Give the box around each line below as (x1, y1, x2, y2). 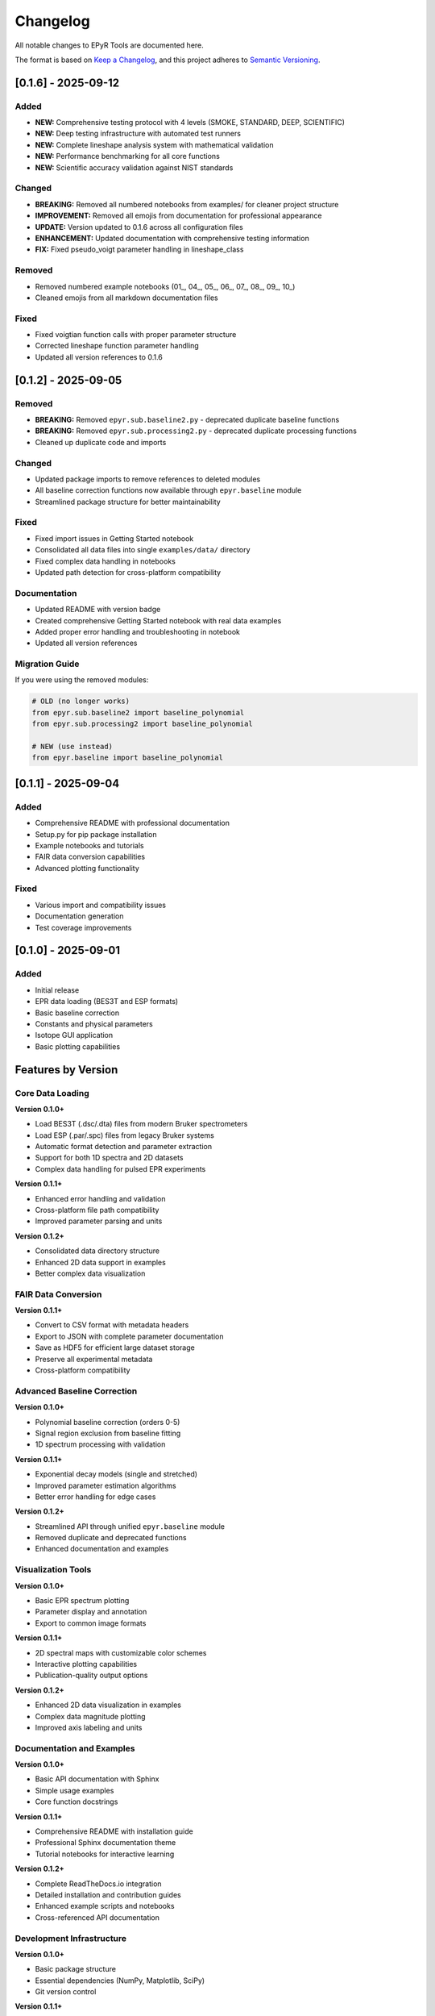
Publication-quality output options (35, 1670, 148, 1681)
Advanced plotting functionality (35, 863, 140, 873)
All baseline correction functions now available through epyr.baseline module (35, 485, 302, 495)
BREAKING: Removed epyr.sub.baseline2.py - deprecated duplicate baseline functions (35, 414, 340, 424)
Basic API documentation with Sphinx (35, 1774, 159, 1784)
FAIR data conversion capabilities (35, 852, 145, 862)
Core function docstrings (35, 1797, 118, 1806)
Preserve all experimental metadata (35, 1354, 153, 1364)
